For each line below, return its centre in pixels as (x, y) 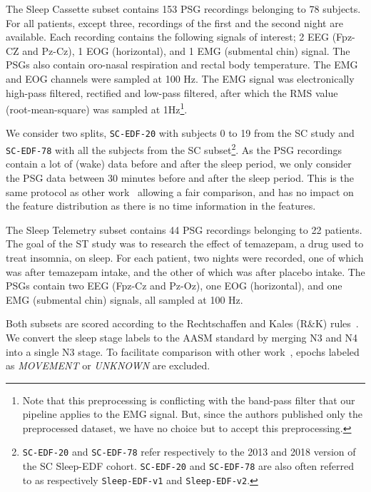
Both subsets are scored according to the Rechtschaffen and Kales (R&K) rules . (182, 323)
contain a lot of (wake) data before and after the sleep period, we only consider (179, 164)
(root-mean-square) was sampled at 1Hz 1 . (97, 108)
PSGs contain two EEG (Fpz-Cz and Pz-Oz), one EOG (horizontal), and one (174, 286)
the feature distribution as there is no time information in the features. (161, 206)
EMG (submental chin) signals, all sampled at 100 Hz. (124, 299)
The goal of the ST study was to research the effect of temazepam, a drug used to (185, 244)
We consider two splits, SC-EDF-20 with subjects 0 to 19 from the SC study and (180, 133)
